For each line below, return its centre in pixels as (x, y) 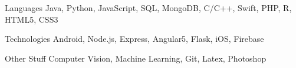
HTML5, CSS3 (32, 19)
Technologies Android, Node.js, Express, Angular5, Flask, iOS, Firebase (134, 39)
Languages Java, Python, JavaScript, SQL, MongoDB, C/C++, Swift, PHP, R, (148, 8)
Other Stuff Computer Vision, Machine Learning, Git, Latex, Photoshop (136, 58)
